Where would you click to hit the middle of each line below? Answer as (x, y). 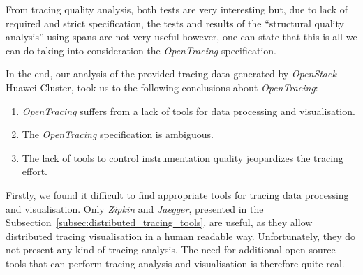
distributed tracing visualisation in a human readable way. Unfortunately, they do (180, 236)
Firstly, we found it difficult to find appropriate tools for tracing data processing (177, 194)
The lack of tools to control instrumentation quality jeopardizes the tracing (183, 157)
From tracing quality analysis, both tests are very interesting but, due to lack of (177, 9)
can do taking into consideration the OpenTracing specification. (141, 50)
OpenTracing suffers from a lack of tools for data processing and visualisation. (188, 111)
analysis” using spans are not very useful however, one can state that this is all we (181, 37)
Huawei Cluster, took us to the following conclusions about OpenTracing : (162, 87)
